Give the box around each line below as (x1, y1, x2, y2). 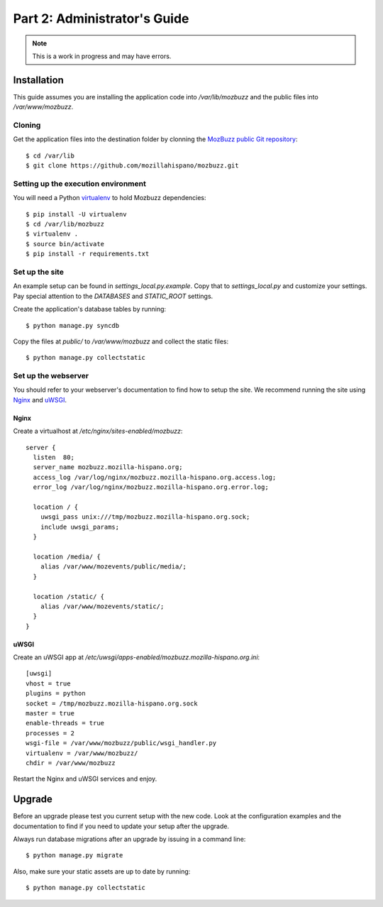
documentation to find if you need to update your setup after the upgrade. (13, 822, 230, 830)
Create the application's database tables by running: (13, 305, 167, 314)
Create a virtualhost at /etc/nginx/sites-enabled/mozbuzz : (13, 427, 183, 436)
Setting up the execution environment (13, 178, 147, 188)
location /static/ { (33, 593, 105, 600)
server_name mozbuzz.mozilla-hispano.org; (33, 463, 184, 471)
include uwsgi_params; (40, 522, 120, 531)
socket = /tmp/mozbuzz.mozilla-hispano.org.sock (26, 699, 198, 708)
